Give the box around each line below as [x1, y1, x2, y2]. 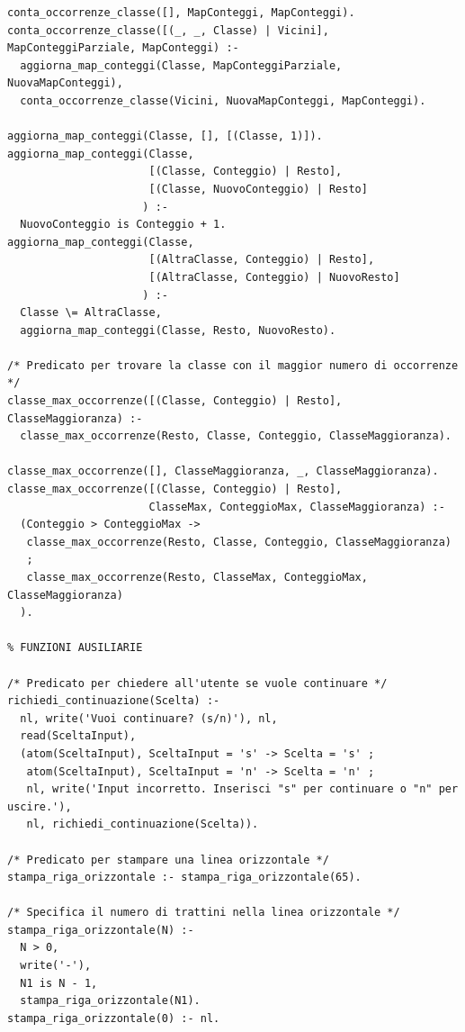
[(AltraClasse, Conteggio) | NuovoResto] [148, 270, 400, 284]
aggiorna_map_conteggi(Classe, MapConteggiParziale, [20, 59, 343, 72]
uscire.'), [7, 800, 72, 813]
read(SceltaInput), [20, 729, 137, 743]
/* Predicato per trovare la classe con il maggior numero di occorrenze [7, 358, 459, 372]
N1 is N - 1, [20, 976, 98, 990]
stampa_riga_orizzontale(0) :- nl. [7, 1011, 220, 1025]
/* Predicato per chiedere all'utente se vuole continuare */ [7, 676, 388, 690]
